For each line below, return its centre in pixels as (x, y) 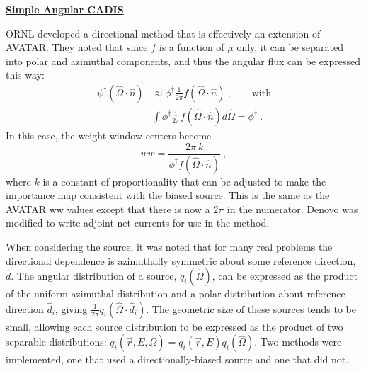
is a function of (191, 47)
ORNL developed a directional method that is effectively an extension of (163, 33)
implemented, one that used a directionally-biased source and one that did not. (177, 359)
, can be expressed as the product (285, 276)
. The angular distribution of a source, (94, 276)
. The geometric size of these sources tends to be (251, 308)
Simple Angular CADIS (65, 9)
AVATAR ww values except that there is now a (108, 209)
